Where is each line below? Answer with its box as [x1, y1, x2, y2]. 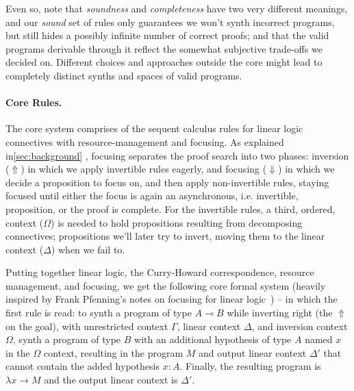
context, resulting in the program [43, 345, 184, 360]
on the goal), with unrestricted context [5, 318, 168, 333]
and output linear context [199, 345, 307, 360]
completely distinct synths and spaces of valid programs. [5, 68, 242, 82]
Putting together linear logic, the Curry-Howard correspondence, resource [5, 265, 314, 279]
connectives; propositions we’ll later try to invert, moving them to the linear [5, 229, 325, 243]
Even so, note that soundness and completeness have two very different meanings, [5, 1, 348, 15]
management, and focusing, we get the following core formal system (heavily [5, 278, 326, 292]
